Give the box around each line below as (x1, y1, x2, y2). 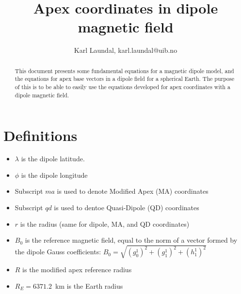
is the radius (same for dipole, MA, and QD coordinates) (20, 218, 190, 229)
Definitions (3, 125, 78, 145)
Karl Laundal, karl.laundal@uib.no (74, 45, 177, 55)
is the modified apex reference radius (22, 264, 132, 275)
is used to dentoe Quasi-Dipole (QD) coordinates (54, 202, 199, 213)
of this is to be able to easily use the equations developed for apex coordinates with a (15, 83, 230, 91)
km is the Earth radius (55, 280, 123, 291)
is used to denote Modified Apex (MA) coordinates (57, 186, 209, 196)
